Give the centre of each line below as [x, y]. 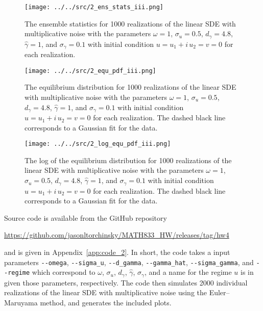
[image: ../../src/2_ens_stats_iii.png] [94, 7]
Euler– [219, 292]
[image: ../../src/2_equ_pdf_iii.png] [90, 71]
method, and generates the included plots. [106, 302]
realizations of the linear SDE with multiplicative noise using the [105, 292]
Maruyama [21, 302]
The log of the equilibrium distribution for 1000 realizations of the [128, 160]
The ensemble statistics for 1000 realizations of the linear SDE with [130, 23]
